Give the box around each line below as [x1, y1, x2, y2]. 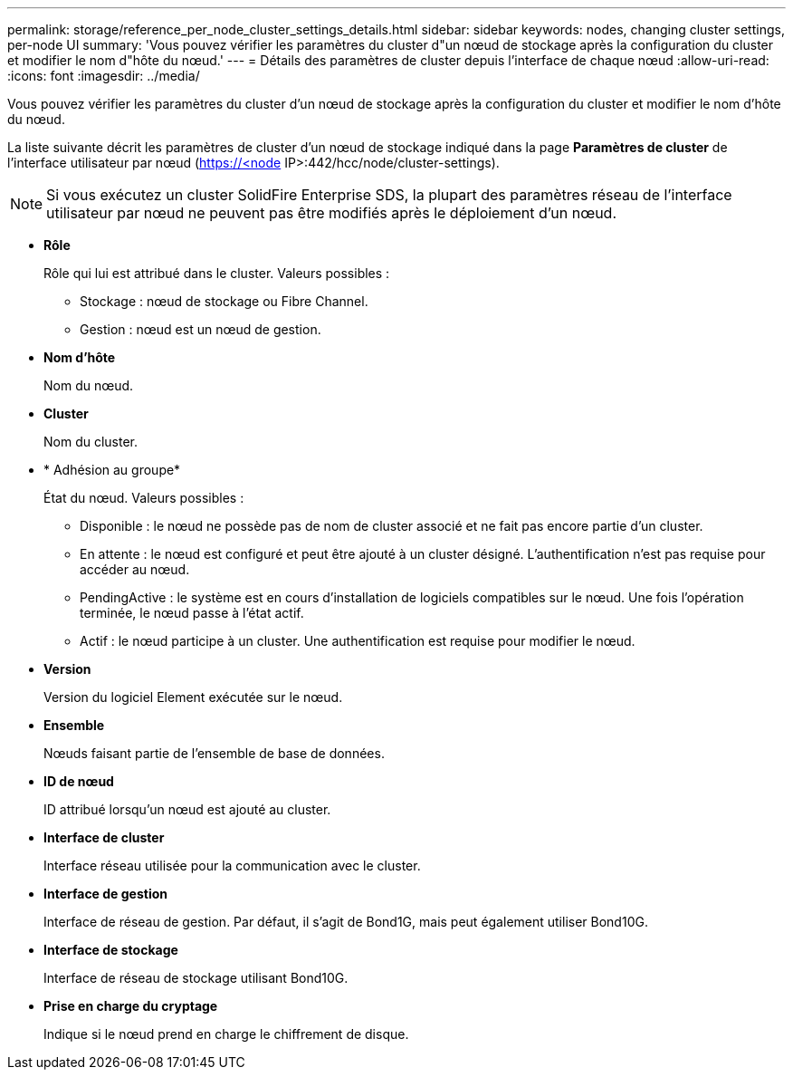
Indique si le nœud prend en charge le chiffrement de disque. [43, 1026, 409, 1042]
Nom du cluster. [43, 434, 139, 449]
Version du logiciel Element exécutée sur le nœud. [43, 689, 343, 705]
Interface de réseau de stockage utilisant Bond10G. [43, 970, 349, 986]
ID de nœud [43, 774, 114, 789]
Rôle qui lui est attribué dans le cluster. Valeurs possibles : [43, 265, 390, 281]
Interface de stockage [43, 942, 178, 957]
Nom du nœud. [43, 378, 134, 393]
